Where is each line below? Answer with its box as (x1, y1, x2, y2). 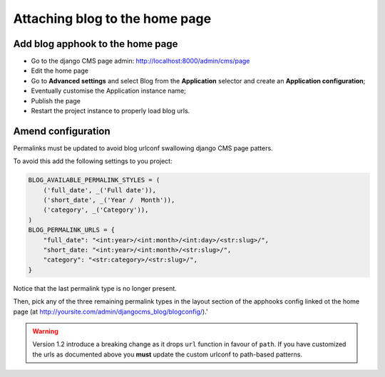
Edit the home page (31, 66, 89, 75)
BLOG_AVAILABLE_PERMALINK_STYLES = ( (28, 176, 160, 185)
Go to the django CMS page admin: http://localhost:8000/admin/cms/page (31, 57, 250, 66)
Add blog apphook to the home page (13, 38, 178, 50)
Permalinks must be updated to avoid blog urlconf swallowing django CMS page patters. (13, 143, 274, 153)
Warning (32, 326, 58, 335)
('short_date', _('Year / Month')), (43, 196, 175, 205)
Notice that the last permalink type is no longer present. (13, 284, 178, 292)
